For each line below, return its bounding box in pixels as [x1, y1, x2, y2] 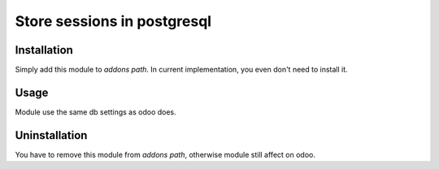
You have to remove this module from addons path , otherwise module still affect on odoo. [15, 149, 316, 159]
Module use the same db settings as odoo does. [15, 106, 176, 117]
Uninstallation [15, 128, 88, 142]
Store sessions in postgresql [15, 12, 211, 30]
